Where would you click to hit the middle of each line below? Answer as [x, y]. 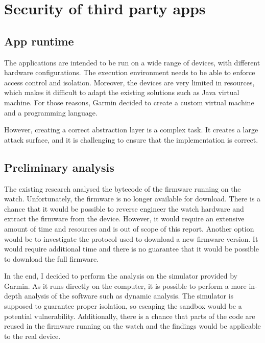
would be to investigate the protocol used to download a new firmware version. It [131, 238]
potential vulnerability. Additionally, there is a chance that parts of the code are [130, 316]
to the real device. [32, 336]
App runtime [39, 41]
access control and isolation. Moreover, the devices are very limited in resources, [129, 82]
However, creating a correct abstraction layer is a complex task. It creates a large [131, 130]
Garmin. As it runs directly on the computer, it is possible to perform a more [125, 285]
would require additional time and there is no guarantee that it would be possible [131, 249]
